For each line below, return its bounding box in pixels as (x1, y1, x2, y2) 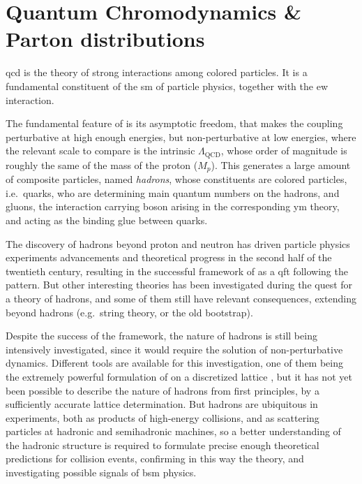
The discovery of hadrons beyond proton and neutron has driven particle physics (6, 236, 350, 251)
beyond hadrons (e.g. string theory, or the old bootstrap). (6, 305, 253, 319)
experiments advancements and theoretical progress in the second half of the (6, 250, 332, 265)
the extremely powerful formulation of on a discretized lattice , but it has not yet (6, 369, 352, 383)
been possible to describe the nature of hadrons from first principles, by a (6, 383, 319, 397)
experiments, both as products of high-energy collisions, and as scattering (6, 410, 319, 425)
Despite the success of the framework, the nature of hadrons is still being (6, 328, 317, 343)
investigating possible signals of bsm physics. (6, 465, 197, 480)
